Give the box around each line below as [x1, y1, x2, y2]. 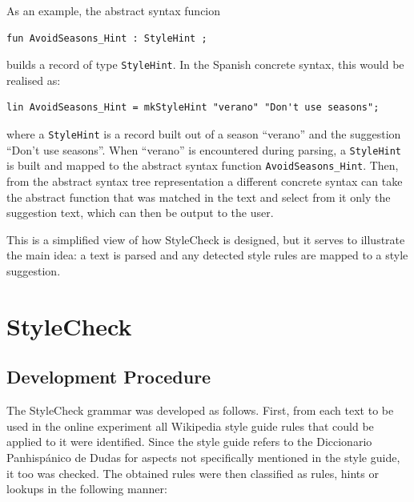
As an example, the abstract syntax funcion [6, 2, 221, 18]
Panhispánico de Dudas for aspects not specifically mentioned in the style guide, [6, 448, 400, 465]
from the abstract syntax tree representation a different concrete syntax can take [6, 173, 403, 189]
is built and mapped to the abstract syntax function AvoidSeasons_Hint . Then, [6, 157, 399, 174]
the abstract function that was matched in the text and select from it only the [6, 188, 391, 205]
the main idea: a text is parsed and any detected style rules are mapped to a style [6, 247, 408, 263]
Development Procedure [6, 364, 211, 389]
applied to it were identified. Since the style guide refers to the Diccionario [6, 433, 372, 450]
